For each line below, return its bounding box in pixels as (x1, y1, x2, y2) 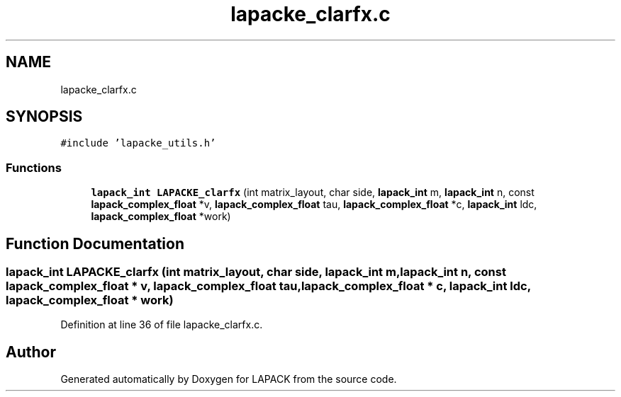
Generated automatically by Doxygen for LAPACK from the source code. (60, 373, 397, 386)
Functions (6, 160, 62, 175)
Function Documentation (6, 234, 184, 253)
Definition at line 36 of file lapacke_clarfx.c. (60, 318, 263, 331)
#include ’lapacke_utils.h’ (60, 137, 216, 149)
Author (6, 343, 56, 361)
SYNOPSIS (6, 108, 83, 126)
